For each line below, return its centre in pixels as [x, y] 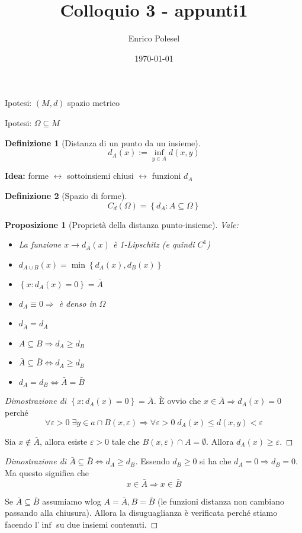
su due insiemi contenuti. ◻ [107, 524]
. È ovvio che [177, 401]
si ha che [216, 461]
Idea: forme [27, 176]
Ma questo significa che [47, 472]
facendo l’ [22, 524]
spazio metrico [94, 103]
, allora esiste [63, 441]
